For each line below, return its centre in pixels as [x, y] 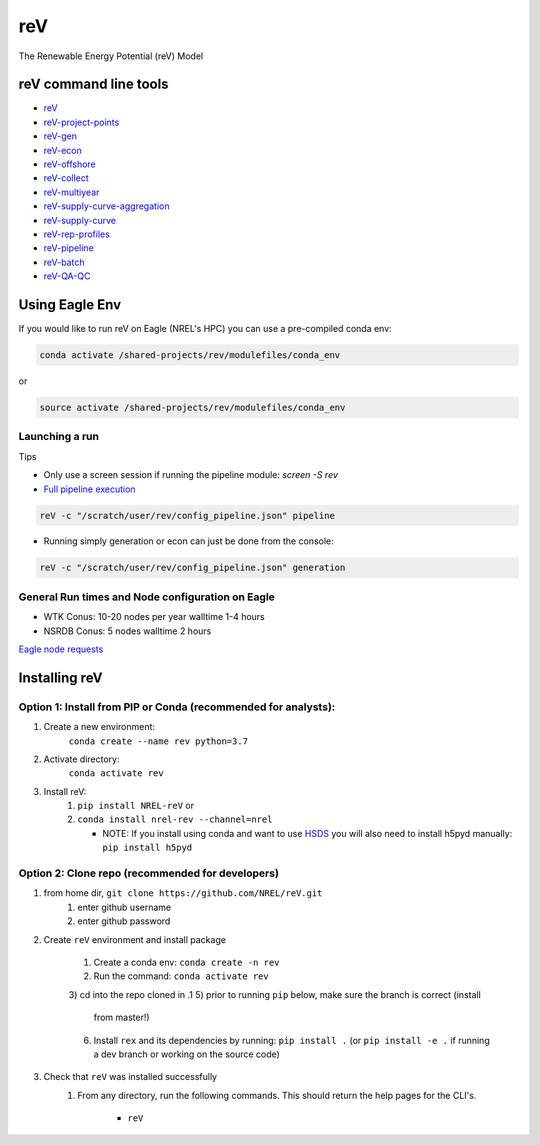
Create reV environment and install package [135, 939]
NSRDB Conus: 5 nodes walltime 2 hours [127, 631]
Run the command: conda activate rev [181, 976]
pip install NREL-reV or [136, 806]
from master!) [121, 1017]
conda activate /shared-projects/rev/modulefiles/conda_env [190, 355]
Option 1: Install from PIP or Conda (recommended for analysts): [177, 707]
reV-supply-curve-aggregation [106, 206]
